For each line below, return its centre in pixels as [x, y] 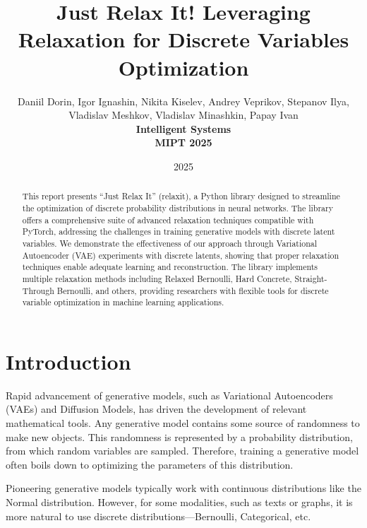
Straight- [311, 278]
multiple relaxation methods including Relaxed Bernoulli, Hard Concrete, [157, 278]
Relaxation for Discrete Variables [183, 39]
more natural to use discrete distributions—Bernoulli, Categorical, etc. [158, 516]
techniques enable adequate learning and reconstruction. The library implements [170, 267]
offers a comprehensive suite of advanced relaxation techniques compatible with [168, 219]
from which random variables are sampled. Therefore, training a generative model [182, 451]
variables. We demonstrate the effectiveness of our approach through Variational [170, 243]
